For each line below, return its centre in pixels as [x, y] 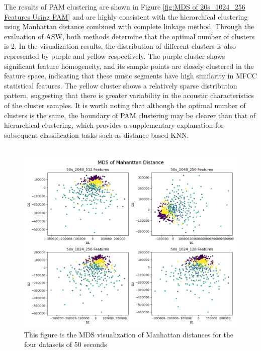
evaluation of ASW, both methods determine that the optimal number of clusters [129, 36]
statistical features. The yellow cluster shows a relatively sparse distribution [121, 85]
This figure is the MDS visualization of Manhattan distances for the [129, 334]
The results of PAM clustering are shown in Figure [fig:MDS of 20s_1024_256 [125, 7]
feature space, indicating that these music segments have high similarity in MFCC [130, 76]
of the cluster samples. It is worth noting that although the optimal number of [125, 105]
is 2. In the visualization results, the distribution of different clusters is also [120, 46]
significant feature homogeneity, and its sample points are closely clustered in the [129, 66]
